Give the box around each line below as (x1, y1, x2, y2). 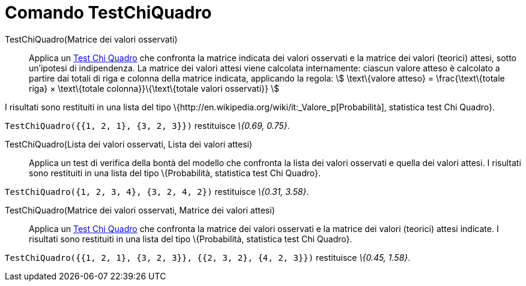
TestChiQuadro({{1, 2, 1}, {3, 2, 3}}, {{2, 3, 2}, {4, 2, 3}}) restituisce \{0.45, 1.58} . (5, 252, 411, 263)
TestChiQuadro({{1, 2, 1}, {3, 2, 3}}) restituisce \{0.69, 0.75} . (5, 120, 290, 131)
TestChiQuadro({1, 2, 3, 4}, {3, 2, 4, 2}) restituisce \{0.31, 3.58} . (5, 186, 309, 197)
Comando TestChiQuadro (5, 2, 212, 23)
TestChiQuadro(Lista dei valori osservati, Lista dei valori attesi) (5, 139, 253, 149)
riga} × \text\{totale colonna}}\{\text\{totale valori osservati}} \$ (29, 83, 279, 94)
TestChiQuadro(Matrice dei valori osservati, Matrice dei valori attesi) (5, 204, 275, 215)
